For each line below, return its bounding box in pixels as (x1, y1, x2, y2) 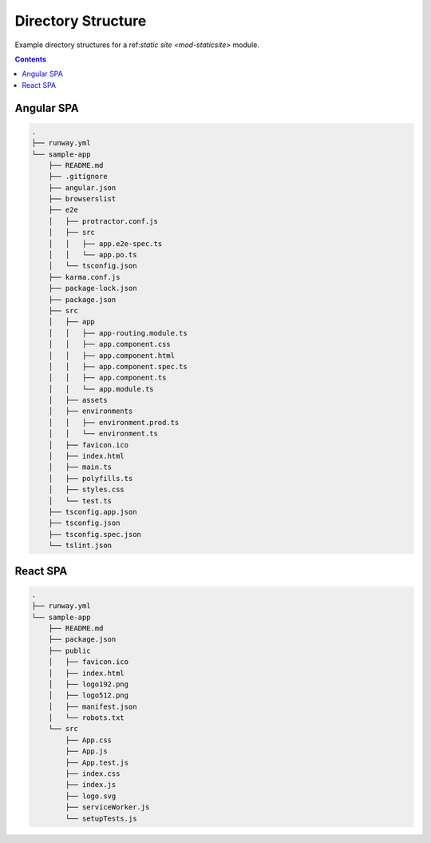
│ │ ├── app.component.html (48, 351, 176, 360)
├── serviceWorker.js (65, 803, 150, 812)
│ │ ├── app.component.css (48, 340, 171, 349)
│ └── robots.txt (48, 714, 125, 722)
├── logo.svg (65, 791, 117, 801)
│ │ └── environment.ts (48, 429, 159, 439)
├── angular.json (48, 183, 117, 192)
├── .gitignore (48, 172, 108, 181)
